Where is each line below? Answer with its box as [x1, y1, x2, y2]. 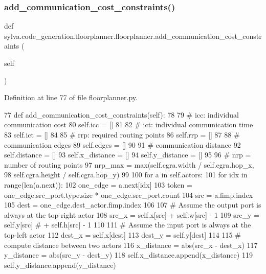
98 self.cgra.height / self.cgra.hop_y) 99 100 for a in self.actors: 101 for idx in [4, 169, 248, 180]
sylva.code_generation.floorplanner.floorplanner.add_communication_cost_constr [4, 30, 262, 41]
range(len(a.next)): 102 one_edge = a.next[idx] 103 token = [4, 179, 192, 190]
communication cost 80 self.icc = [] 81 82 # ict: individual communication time [4, 119, 253, 130]
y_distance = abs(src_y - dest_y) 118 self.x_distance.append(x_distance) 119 [4, 249, 253, 260]
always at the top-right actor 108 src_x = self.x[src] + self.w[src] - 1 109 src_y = [4, 209, 259, 220]
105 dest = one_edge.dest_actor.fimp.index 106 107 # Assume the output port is [4, 199, 261, 210]
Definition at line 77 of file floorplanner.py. [4, 92, 138, 103]
